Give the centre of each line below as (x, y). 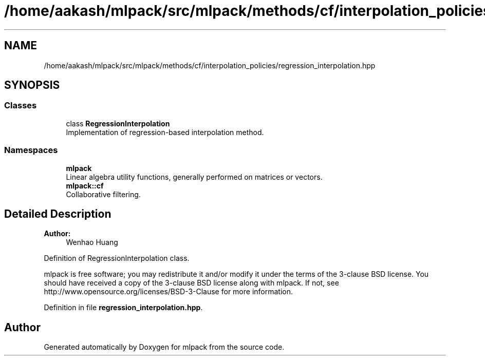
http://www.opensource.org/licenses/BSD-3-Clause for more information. (168, 292)
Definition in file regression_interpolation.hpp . (123, 308)
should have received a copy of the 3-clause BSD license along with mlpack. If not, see (191, 283)
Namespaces (31, 150)
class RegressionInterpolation (118, 123)
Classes (21, 106)
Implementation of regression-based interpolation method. (165, 132)
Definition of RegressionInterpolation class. (117, 258)
